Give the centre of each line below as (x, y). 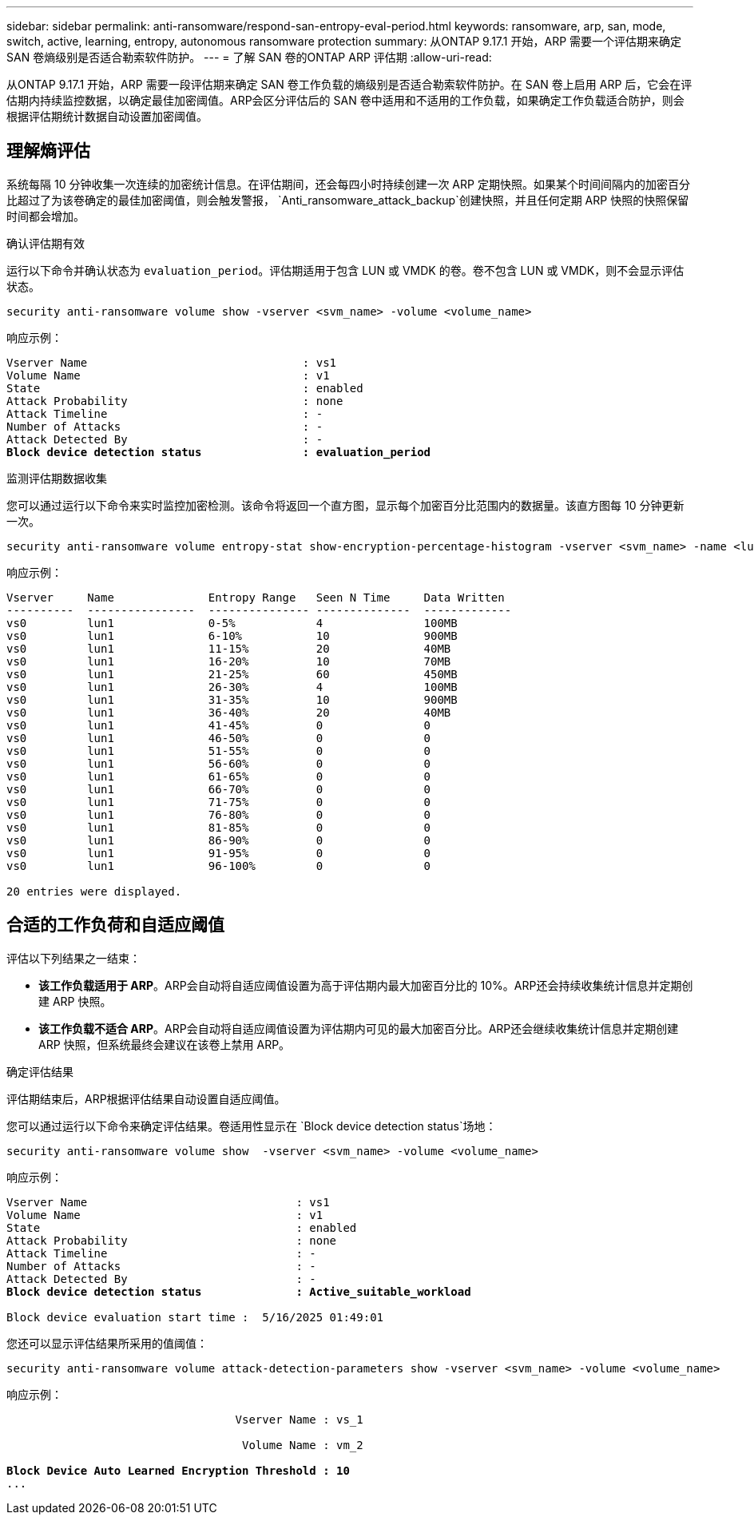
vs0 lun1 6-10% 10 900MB (232, 635)
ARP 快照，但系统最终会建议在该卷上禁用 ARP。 (165, 1044)
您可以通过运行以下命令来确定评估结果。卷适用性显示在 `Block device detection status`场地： (252, 1126)
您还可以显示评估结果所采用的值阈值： (107, 1343)
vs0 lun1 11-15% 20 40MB (229, 648)
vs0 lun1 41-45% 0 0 (219, 725)
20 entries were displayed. (94, 891)
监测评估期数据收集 (57, 478)
